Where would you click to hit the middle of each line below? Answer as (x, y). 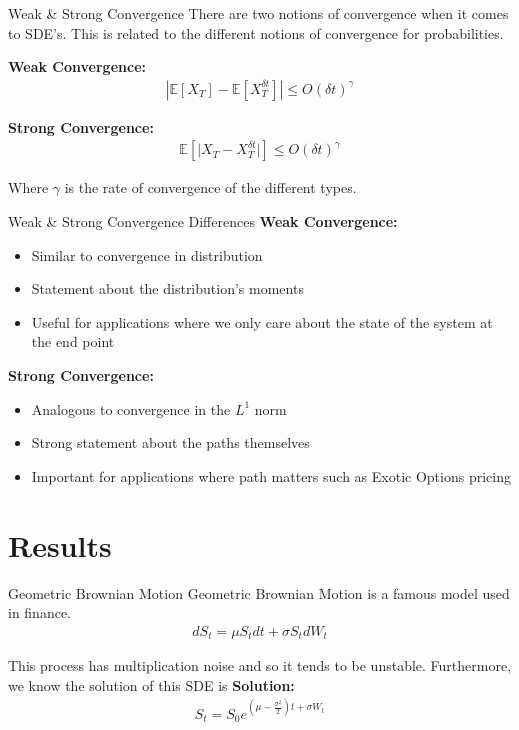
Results (60, 544)
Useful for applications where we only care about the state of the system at (262, 321)
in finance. (40, 612)
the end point (73, 341)
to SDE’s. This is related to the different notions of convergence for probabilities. (256, 32)
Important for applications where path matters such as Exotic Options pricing (271, 475)
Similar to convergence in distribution (147, 254)
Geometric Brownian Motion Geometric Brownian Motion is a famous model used (259, 592)
